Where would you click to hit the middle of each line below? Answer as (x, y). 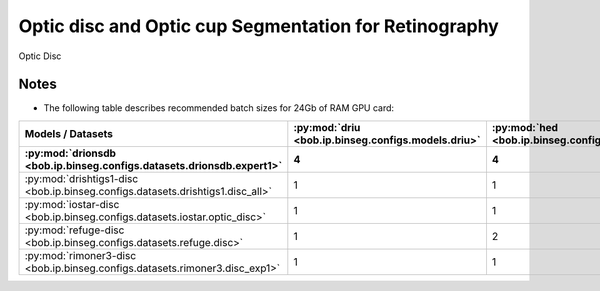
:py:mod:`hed (525, 127)
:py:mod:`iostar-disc (72, 204)
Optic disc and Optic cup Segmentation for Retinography (258, 26)
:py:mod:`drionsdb (70, 153)
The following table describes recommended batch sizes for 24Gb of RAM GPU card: (219, 108)
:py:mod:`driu (327, 127)
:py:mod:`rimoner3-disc (80, 255)
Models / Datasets (69, 133)
